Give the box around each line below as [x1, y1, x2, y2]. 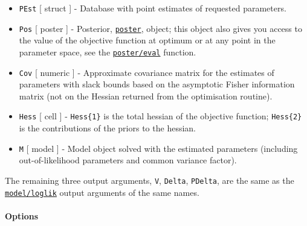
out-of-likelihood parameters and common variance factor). [19, 154, 237, 166]
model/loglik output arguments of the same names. [5, 186, 199, 198]
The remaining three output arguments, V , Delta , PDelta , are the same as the [5, 174, 294, 186]
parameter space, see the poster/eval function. [19, 45, 196, 58]
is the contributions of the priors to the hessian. [19, 122, 196, 134]
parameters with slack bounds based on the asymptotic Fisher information [19, 78, 295, 90]
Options [5, 209, 39, 222]
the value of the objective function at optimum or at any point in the [19, 34, 276, 46]
